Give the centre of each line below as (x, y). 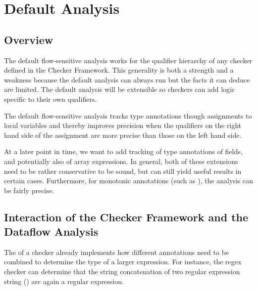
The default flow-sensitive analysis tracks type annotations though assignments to (128, 115)
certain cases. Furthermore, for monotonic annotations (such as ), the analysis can (128, 181)
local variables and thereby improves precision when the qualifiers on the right (123, 125)
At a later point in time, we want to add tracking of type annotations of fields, (123, 151)
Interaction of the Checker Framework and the (126, 217)
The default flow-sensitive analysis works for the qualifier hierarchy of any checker (128, 60)
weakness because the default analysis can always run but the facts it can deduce (127, 79)
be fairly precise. (29, 190)
